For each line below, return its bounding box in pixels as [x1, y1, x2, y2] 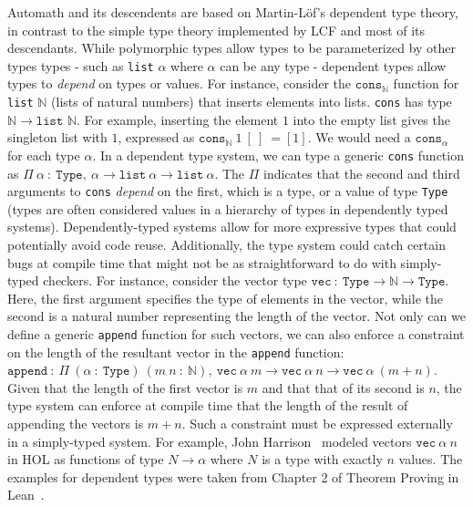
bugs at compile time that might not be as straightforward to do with [7, 253, 396, 272]
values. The [398, 450, 463, 469]
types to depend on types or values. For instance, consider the [7, 74, 352, 93]
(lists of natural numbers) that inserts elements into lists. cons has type [51, 92, 452, 111]
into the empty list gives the [293, 109, 450, 129]
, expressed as [118, 128, 195, 147]
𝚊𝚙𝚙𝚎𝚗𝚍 [7, 365, 48, 378]
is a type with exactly [262, 450, 383, 469]
